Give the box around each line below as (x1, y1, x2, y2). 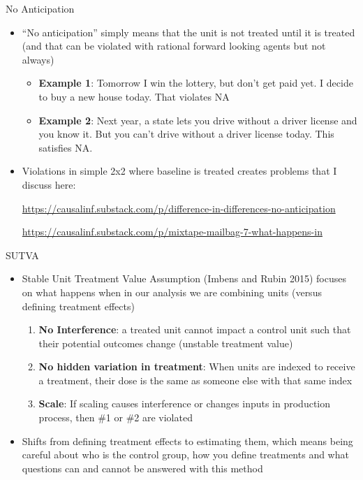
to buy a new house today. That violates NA (38, 89, 230, 103)
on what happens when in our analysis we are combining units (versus (22, 284, 322, 299)
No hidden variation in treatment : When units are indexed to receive (38, 359, 355, 374)
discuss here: (22, 177, 76, 191)
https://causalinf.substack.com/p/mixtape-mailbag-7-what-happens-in (22, 224, 323, 239)
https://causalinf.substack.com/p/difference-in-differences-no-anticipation (22, 201, 336, 215)
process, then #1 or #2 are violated (38, 410, 193, 425)
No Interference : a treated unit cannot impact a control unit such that (38, 322, 351, 337)
